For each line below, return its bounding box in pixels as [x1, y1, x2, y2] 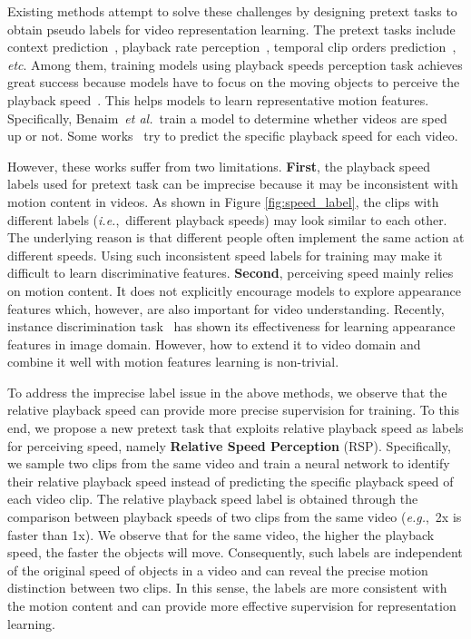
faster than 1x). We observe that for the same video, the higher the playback [7, 525, 435, 544]
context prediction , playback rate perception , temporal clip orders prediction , [7, 37, 456, 56]
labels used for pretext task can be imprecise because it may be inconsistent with [7, 174, 458, 193]
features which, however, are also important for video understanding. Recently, [7, 299, 445, 318]
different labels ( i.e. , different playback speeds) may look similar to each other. [7, 210, 447, 229]
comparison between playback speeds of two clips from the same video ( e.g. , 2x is [7, 507, 462, 526]
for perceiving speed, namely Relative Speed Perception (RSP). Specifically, [7, 436, 451, 455]
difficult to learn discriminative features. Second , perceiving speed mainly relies [7, 263, 454, 282]
